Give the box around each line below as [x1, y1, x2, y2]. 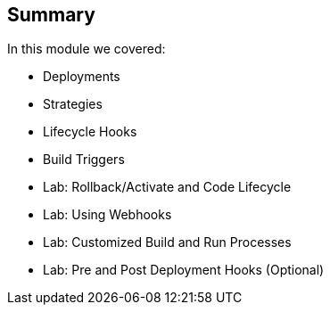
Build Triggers [43, 152, 125, 168]
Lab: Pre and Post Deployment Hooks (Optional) [43, 262, 325, 278]
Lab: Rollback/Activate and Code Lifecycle [43, 179, 292, 195]
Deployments [43, 69, 120, 85]
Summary [7, 4, 95, 26]
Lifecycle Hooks [43, 124, 137, 140]
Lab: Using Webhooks [43, 207, 172, 223]
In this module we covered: [7, 41, 166, 57]
